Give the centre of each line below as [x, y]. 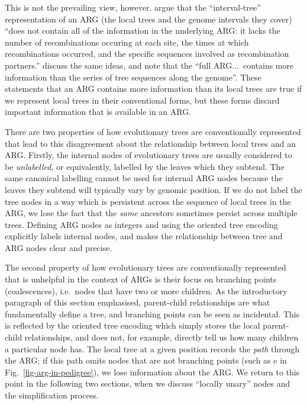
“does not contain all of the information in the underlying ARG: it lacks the [143, 30]
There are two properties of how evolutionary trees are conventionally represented [153, 131]
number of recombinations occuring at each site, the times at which [127, 42]
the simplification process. [52, 395]
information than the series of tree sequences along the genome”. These [133, 77]
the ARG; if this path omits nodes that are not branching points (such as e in [146, 360]
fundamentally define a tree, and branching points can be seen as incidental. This [152, 314]
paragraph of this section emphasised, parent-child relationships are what [138, 302]
